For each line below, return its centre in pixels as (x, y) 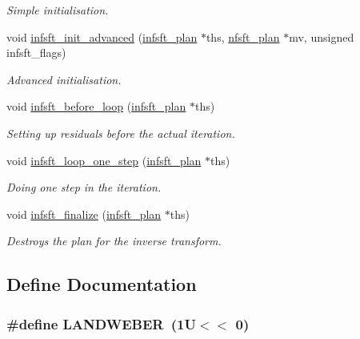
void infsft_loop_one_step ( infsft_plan (104, 160)
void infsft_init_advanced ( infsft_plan (102, 36)
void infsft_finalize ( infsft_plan (84, 214)
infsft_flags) (36, 52)
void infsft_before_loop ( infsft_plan (96, 106)
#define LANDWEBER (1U (101, 323)
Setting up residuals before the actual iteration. (121, 133)
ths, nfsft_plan (243, 36)
